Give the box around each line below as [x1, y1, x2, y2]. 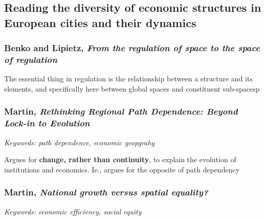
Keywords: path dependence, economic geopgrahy [4, 137, 155, 147]
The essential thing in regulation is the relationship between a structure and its [4, 73, 253, 84]
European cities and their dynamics [4, 14, 196, 30]
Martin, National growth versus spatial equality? [4, 186, 208, 199]
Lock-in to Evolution [4, 117, 90, 129]
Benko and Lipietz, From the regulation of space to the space [4, 41, 260, 54]
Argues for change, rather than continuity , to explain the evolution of [4, 154, 236, 165]
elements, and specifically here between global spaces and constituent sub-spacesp [4, 83, 260, 94]
